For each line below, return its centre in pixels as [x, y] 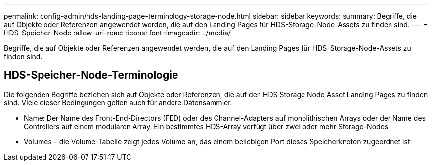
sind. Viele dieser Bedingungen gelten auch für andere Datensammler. [118, 102]
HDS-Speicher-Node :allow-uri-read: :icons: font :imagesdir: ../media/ [117, 33]
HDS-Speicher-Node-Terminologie [91, 75]
